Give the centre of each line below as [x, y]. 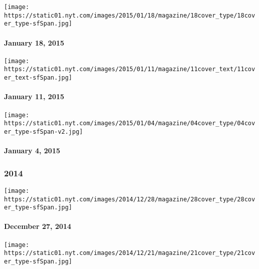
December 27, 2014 [38, 226]
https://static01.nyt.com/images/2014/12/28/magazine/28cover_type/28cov [130, 199]
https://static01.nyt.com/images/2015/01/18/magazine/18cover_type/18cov [130, 15]
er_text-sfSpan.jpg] [38, 78]
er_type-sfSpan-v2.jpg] [44, 131]
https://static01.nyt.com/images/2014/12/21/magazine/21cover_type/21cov [130, 253]
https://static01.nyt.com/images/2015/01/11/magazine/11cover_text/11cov [130, 69]
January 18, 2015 [34, 42]
